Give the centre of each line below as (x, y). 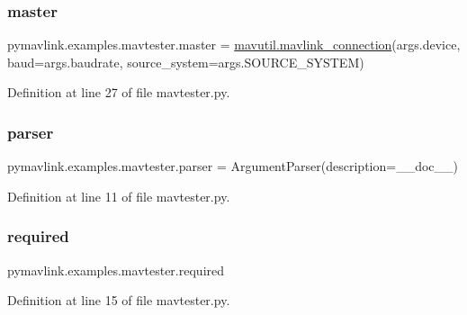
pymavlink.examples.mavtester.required (116, 270)
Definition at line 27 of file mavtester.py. (119, 92)
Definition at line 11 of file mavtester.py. (119, 196)
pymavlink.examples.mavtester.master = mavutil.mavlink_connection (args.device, (234, 45)
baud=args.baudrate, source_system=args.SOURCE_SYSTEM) (186, 62)
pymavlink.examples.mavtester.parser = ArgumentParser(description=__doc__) (233, 166)
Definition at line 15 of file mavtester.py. (119, 300)
